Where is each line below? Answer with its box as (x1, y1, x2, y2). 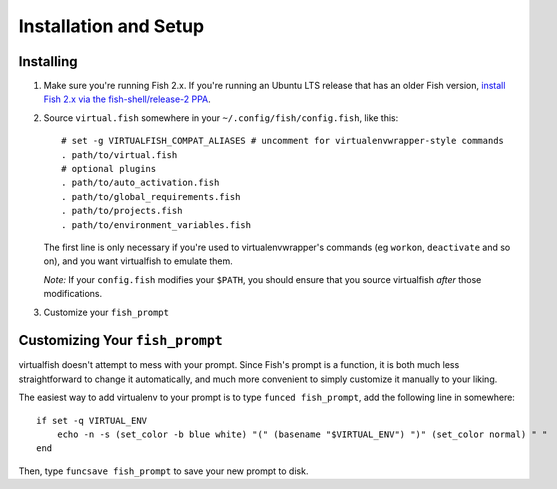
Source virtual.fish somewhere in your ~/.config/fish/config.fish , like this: (43, 111, 399, 124)
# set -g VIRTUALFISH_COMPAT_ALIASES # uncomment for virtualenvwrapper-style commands (61, 135, 505, 147)
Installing (18, 53, 79, 70)
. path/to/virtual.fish (61, 149, 178, 160)
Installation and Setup (18, 15, 205, 37)
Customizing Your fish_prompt (18, 332, 224, 349)
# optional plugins (61, 163, 157, 175)
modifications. (43, 288, 103, 300)
